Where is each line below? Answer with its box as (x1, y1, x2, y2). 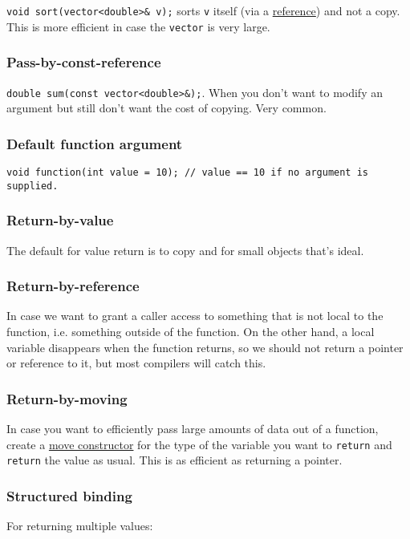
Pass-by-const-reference (6, 52, 161, 72)
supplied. (6, 180, 59, 192)
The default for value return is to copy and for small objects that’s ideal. (6, 241, 364, 258)
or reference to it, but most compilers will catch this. (6, 355, 266, 371)
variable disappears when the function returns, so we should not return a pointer (6, 338, 404, 355)
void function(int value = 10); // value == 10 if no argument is (6, 167, 369, 178)
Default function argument (6, 133, 183, 153)
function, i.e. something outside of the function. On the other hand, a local (6, 322, 375, 339)
